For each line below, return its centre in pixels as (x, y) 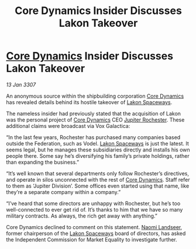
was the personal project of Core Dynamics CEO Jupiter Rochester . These (95, 120)
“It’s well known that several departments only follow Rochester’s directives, (97, 173)
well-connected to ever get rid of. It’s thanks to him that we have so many (94, 209)
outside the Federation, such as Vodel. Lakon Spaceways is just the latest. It (97, 143)
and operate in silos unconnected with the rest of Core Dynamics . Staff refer (98, 179)
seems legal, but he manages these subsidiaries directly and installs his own (98, 150)
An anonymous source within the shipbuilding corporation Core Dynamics (95, 96)
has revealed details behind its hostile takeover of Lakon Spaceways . (89, 102)
